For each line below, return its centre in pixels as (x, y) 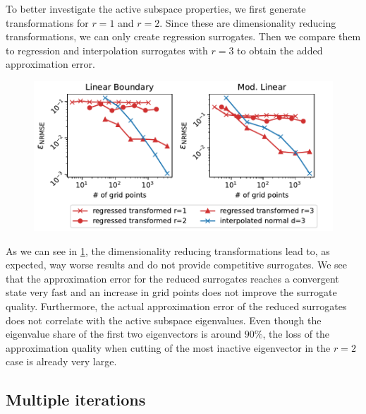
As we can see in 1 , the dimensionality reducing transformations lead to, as (168, 250)
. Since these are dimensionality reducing (248, 22)
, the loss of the (296, 334)
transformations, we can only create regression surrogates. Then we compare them (183, 36)
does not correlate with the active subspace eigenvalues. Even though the (164, 320)
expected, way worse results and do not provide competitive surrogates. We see (176, 265)
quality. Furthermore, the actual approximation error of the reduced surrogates (176, 306)
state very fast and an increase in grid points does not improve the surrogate (171, 292)
